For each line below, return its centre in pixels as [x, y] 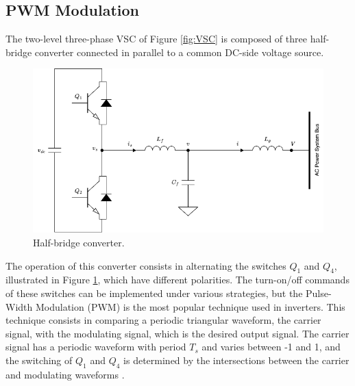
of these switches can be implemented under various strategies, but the [154, 293]
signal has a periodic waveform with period [96, 347]
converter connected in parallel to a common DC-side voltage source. [179, 52]
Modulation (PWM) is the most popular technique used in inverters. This [190, 306]
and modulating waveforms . [65, 374]
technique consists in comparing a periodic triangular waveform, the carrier [163, 320]
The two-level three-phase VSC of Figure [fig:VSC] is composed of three [156, 39]
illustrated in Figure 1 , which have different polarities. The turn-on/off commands [177, 280]
